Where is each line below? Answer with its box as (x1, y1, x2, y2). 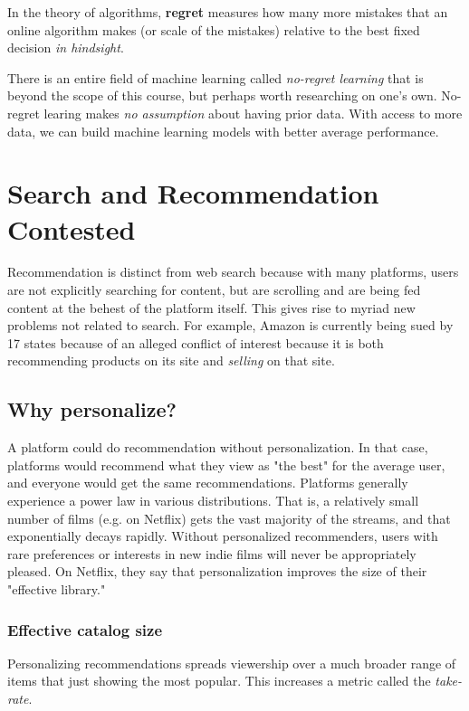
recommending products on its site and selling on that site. (7, 351, 335, 370)
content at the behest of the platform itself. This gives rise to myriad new (7, 298, 416, 317)
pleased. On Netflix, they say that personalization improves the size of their (7, 562, 427, 581)
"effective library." (7, 579, 106, 598)
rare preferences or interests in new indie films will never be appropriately (7, 544, 416, 563)
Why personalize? (7, 395, 177, 423)
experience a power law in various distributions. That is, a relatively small (7, 491, 419, 510)
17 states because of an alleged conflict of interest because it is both (7, 333, 384, 352)
